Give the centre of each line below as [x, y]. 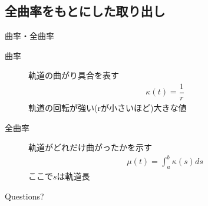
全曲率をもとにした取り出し [85, 11]
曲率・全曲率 [29, 36]
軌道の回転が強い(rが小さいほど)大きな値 [108, 108]
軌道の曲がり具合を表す [74, 75]
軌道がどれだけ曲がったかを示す [90, 147]
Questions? [24, 196]
